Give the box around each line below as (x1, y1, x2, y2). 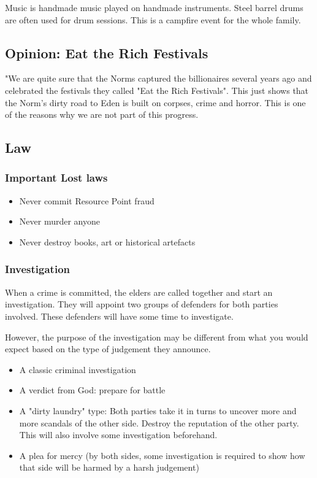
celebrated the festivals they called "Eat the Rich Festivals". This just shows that (5, 83, 309, 96)
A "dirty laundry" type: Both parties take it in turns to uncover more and (19, 404, 297, 417)
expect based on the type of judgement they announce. (5, 342, 211, 355)
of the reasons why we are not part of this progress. (5, 108, 199, 121)
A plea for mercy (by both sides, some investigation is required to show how (19, 449, 305, 461)
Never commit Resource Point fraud (19, 194, 155, 207)
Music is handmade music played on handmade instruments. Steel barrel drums (5, 1, 304, 13)
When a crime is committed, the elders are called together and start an (5, 285, 273, 298)
